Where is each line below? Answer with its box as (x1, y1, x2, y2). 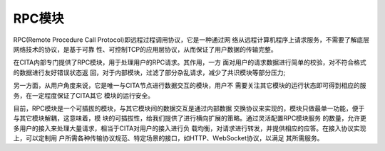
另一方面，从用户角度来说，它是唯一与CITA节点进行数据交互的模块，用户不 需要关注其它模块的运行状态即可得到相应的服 (13, 82, 366, 90)
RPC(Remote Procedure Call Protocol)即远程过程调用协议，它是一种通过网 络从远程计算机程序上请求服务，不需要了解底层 (13, 35, 370, 44)
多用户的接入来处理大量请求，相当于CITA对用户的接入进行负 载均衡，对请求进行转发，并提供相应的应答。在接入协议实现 (13, 124, 366, 133)
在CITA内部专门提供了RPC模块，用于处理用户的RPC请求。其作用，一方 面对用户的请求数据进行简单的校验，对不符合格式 (13, 58, 366, 67)
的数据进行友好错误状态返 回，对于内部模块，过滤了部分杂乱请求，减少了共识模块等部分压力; (13, 68, 286, 77)
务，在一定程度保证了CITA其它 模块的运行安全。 (13, 91, 155, 99)
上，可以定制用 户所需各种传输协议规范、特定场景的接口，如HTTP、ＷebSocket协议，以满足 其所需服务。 (13, 134, 324, 142)
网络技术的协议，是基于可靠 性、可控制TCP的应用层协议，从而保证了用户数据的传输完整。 (13, 45, 277, 53)
